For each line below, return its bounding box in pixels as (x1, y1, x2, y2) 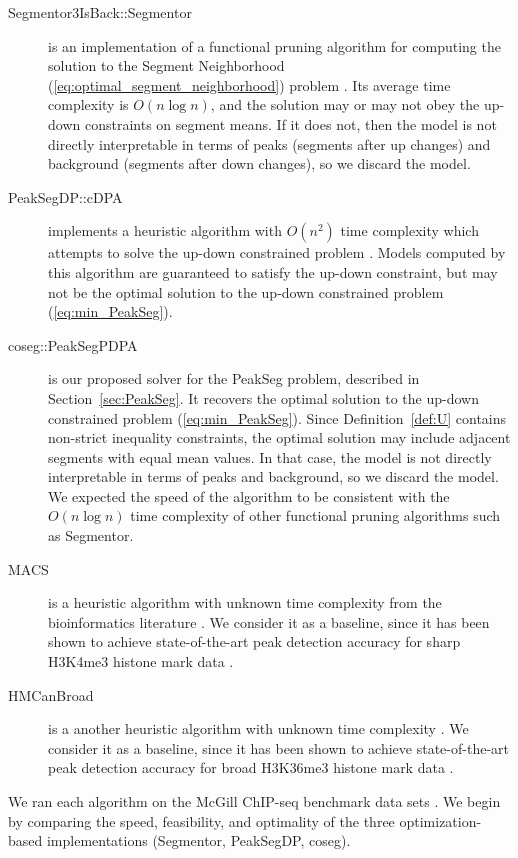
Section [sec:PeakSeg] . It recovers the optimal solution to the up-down (48, 387, 479, 408)
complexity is (48, 94, 129, 115)
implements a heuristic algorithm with (48, 220, 282, 241)
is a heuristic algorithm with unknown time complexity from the (48, 592, 442, 613)
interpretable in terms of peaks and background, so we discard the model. (48, 466, 499, 487)
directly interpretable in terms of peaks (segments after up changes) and (48, 133, 491, 154)
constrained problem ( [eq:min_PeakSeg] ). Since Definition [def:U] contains (48, 407, 507, 428)
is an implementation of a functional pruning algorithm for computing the (48, 35, 501, 56)
